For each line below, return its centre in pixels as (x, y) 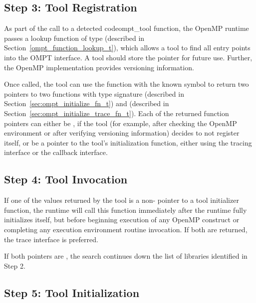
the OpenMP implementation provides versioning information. (99, 67)
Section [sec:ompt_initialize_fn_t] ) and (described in (87, 103)
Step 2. (15, 265)
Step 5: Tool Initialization (72, 292)
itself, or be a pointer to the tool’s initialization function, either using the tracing (128, 142)
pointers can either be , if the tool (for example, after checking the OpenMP (121, 123)
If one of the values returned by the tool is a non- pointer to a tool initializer (122, 200)
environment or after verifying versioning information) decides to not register (122, 133)
